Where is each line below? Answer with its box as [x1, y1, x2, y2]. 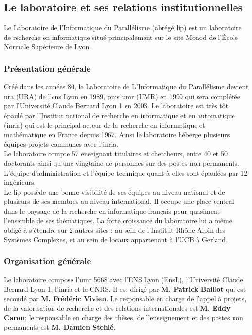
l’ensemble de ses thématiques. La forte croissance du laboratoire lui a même [4, 215, 232, 225]
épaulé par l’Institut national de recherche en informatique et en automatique [4, 110, 235, 120]
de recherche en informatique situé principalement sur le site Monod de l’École [4, 32, 238, 42]
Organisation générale [4, 255, 91, 267]
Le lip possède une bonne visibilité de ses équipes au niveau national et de [4, 186, 225, 197]
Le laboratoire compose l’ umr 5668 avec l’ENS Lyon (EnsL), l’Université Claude [4, 274, 243, 284]
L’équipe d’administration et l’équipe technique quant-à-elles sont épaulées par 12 [4, 167, 248, 177]
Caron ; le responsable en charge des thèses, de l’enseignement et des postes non [4, 312, 243, 322]
